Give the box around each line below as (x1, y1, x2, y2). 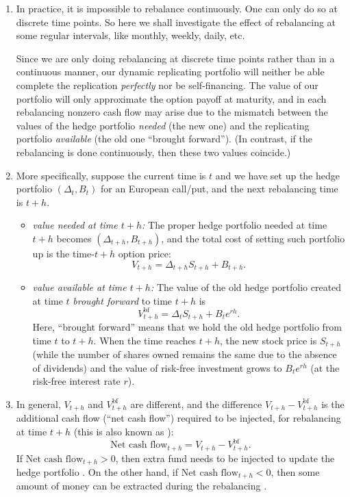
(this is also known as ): (73, 424, 174, 438)
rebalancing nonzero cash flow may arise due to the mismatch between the (16, 105, 328, 119)
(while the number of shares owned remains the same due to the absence (32, 347, 337, 361)
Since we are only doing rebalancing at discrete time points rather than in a (16, 51, 335, 65)
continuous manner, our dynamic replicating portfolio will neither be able (16, 64, 325, 79)
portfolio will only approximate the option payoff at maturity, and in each (16, 91, 327, 105)
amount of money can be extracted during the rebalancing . (16, 479, 267, 493)
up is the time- (32, 246, 95, 260)
